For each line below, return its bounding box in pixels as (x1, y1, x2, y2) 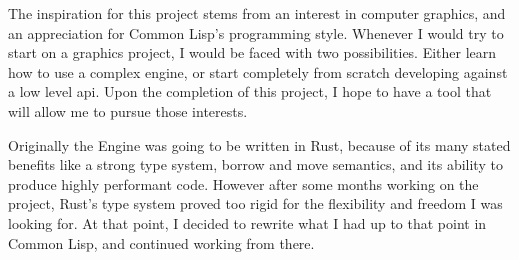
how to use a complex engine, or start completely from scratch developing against (8, 61, 508, 82)
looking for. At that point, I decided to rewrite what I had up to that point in (8, 212, 487, 233)
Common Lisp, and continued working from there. (8, 232, 315, 253)
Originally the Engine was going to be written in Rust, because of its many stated (8, 134, 511, 155)
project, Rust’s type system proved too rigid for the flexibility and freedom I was (8, 193, 503, 214)
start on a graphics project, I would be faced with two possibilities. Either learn (8, 42, 497, 63)
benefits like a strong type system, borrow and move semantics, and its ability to (8, 154, 503, 175)
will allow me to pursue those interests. (8, 100, 248, 121)
